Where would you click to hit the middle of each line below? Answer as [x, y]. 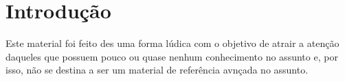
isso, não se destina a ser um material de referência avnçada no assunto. [157, 70]
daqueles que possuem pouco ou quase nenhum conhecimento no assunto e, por [172, 56]
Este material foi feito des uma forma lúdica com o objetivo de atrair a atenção [172, 43]
